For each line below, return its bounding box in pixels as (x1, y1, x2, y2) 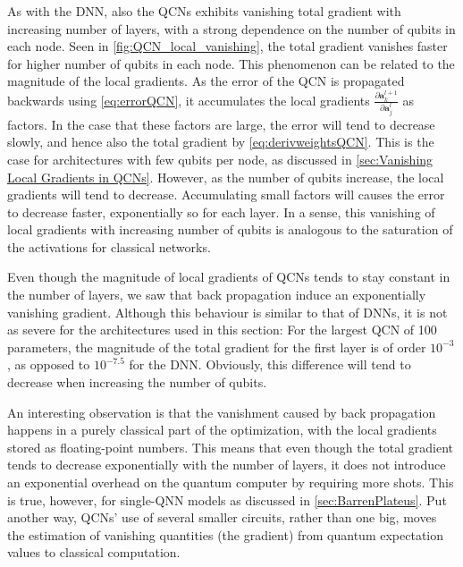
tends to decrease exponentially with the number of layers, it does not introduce (7, 455, 446, 474)
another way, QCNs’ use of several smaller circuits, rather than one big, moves (7, 508, 437, 527)
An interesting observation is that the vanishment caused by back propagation (7, 402, 436, 421)
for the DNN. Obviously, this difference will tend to (129, 355, 411, 374)
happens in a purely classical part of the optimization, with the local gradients (7, 420, 437, 439)
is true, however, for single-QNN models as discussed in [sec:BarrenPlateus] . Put (7, 490, 447, 509)
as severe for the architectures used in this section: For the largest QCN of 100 (7, 320, 437, 339)
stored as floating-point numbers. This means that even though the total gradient (7, 437, 454, 456)
